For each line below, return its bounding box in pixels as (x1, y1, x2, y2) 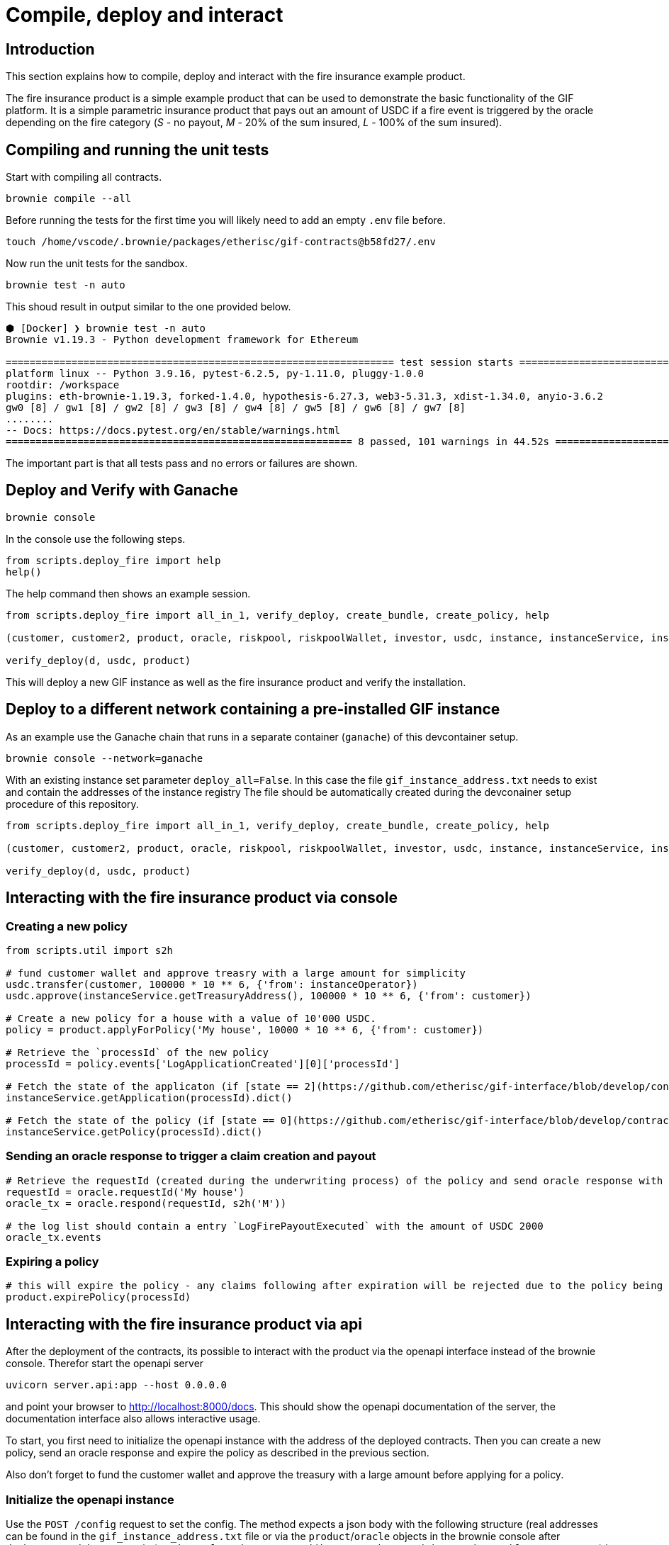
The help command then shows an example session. (6, 587, 251, 600)
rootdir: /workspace (6, 379, 120, 391)
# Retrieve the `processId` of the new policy (6, 1046, 269, 1058)
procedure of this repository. (6, 797, 139, 810)
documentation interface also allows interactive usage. (6, 1412, 261, 1425)
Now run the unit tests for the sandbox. (6, 257, 188, 270)
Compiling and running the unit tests (6, 140, 269, 159)
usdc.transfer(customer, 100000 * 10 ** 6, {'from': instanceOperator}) (6, 978, 418, 990)
